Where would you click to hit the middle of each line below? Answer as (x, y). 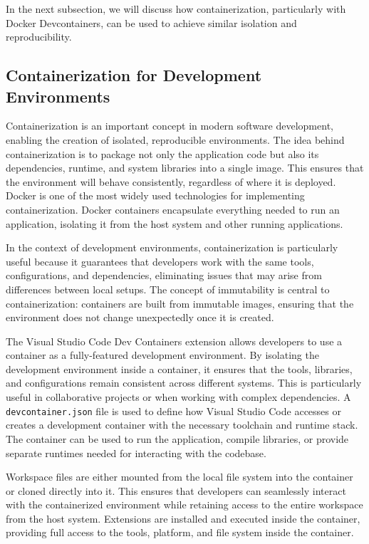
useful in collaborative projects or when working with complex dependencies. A (178, 397)
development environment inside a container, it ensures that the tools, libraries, (179, 368)
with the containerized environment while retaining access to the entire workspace (184, 504)
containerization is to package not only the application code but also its (162, 153)
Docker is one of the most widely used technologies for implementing (155, 195)
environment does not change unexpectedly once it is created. (140, 317)
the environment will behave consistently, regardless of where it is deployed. (171, 181)
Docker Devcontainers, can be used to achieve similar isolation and (151, 22)
